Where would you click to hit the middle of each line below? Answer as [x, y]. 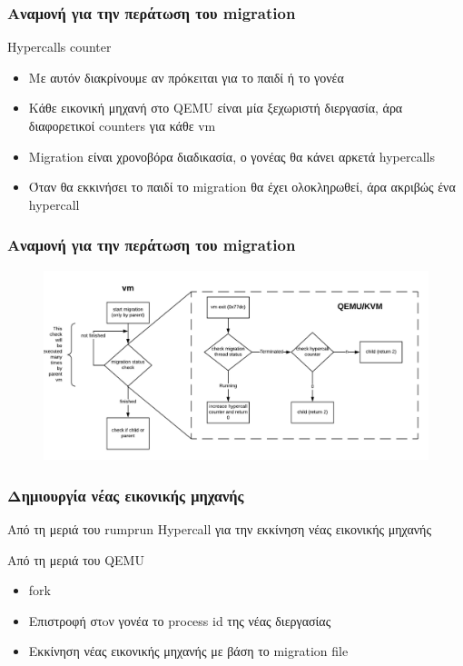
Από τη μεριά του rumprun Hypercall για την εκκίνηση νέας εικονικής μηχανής [219, 529]
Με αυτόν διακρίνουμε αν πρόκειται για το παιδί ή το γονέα [186, 77]
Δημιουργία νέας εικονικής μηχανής [126, 495]
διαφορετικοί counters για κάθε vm [122, 125]
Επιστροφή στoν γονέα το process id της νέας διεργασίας [180, 620]
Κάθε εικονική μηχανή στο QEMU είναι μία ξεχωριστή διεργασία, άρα [216, 108]
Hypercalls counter [59, 47]
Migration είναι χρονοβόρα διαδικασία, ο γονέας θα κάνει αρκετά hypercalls [231, 156]
